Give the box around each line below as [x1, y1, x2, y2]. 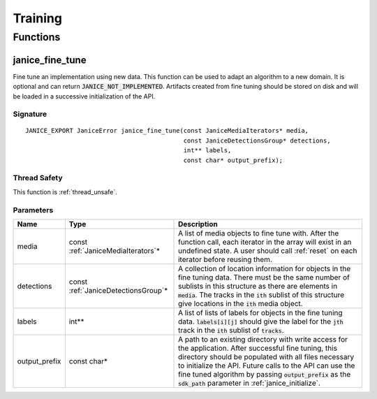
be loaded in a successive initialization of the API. [13, 92, 156, 101]
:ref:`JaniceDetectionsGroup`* [68, 285, 168, 295]
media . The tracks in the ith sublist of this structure [178, 290, 345, 300]
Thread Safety [13, 173, 63, 183]
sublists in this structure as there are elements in [178, 281, 338, 291]
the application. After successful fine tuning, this [178, 343, 338, 353]
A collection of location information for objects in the [178, 263, 351, 273]
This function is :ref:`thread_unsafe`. [13, 187, 118, 196]
